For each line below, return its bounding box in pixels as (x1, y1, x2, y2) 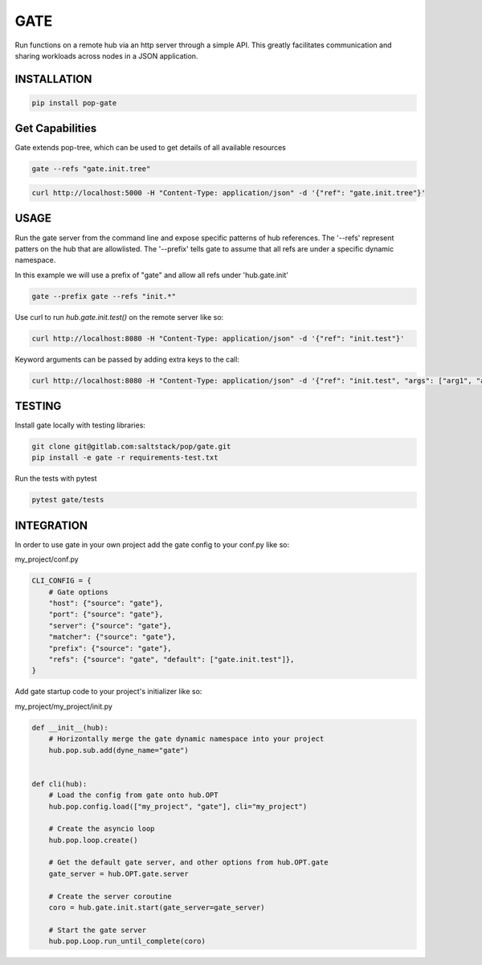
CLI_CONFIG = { (31, 576, 92, 586)
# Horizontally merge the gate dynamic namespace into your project (48, 734, 325, 743)
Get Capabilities (14, 121, 97, 136)
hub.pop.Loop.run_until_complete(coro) (48, 937, 206, 946)
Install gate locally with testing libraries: (14, 420, 146, 430)
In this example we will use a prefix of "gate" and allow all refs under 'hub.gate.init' (14, 270, 289, 280)
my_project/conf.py (14, 554, 80, 564)
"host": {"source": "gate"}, (48, 599, 164, 608)
